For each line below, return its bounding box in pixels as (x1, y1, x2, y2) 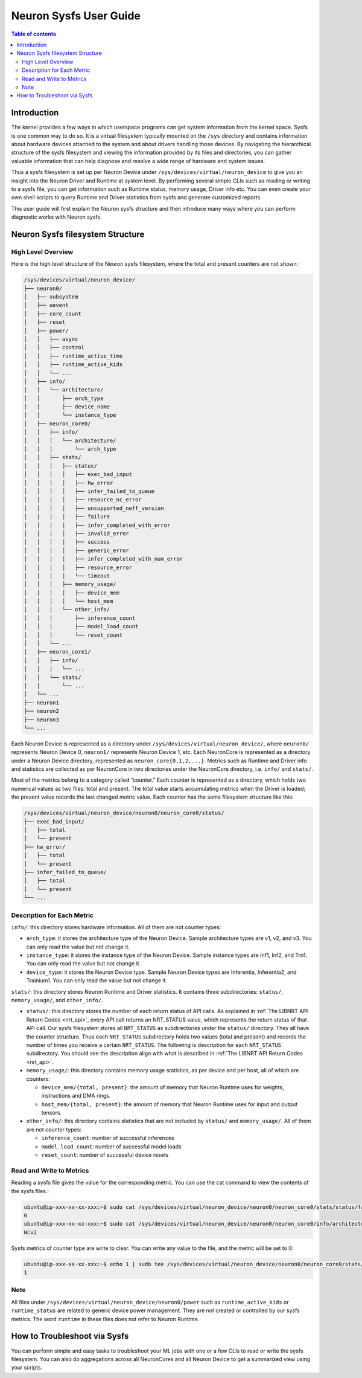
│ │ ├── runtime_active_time (24, 352, 123, 359)
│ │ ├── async (24, 335, 78, 343)
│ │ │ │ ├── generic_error (24, 547, 129, 554)
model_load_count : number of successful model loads (41, 1142, 182, 1150)
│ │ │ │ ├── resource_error (24, 564, 133, 571)
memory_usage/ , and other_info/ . (11, 997, 103, 1004)
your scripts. (11, 1364, 43, 1371)
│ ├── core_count (24, 310, 81, 317)
